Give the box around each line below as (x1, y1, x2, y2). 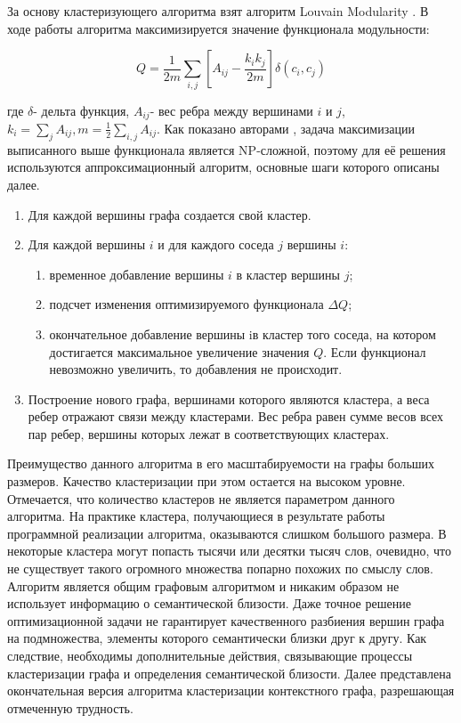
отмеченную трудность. (7, 698, 133, 717)
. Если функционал (323, 342, 426, 361)
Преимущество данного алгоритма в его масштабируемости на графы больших (7, 454, 435, 473)
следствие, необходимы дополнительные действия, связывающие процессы (7, 646, 413, 665)
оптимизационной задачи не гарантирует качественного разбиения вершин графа (7, 611, 445, 630)
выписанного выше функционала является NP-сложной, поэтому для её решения (7, 140, 446, 158)
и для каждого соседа (158, 235, 274, 254)
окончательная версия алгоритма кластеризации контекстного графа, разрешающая (7, 681, 455, 700)
